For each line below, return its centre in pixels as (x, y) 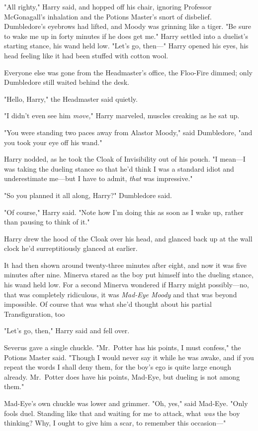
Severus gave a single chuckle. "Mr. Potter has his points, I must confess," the (123, 347)
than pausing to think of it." (47, 222)
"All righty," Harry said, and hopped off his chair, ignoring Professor (108, 6)
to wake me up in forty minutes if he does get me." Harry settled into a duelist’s (126, 36)
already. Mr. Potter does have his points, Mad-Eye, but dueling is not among (122, 376)
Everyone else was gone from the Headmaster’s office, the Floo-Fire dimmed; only (128, 72)
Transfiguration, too (35, 314)
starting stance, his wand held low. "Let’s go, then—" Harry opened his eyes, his (126, 46)
